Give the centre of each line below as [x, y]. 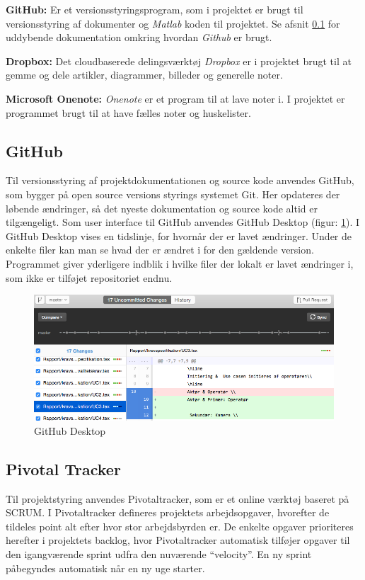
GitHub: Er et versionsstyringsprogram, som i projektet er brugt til [155, 9]
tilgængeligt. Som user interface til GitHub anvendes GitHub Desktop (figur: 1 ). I [183, 222]
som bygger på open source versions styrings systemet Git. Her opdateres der [173, 194]
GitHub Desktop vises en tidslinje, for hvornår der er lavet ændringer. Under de [179, 235]
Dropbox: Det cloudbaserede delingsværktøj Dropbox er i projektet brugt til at [179, 61]
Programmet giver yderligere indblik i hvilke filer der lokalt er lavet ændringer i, [180, 263]
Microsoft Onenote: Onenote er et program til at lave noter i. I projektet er [175, 98]
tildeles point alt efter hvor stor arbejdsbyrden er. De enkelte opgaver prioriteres [180, 526]
